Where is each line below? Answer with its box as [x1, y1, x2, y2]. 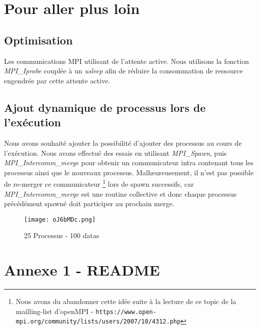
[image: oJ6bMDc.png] [24, 216, 96, 223]
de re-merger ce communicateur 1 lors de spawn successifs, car [4, 177, 194, 189]
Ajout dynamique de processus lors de [4, 99, 206, 115]
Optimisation [4, 32, 73, 47]
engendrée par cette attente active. [4, 75, 110, 85]
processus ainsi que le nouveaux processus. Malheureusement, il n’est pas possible [4, 167, 254, 177]
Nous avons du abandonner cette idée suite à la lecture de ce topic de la [15, 296, 236, 307]
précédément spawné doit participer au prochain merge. [4, 198, 174, 209]
